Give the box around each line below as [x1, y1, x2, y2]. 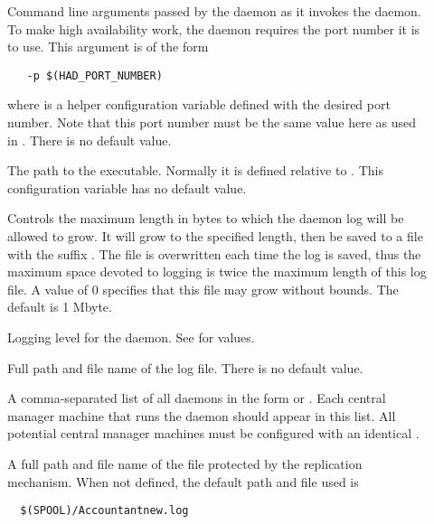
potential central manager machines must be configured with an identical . [7, 424, 420, 443]
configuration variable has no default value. [7, 178, 247, 197]
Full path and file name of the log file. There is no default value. [7, 358, 363, 377]
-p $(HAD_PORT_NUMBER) [26, 69, 163, 82]
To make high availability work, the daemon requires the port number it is [7, 19, 420, 38]
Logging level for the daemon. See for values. [7, 327, 255, 346]
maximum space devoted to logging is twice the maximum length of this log [7, 262, 427, 281]
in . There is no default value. [7, 130, 172, 149]
